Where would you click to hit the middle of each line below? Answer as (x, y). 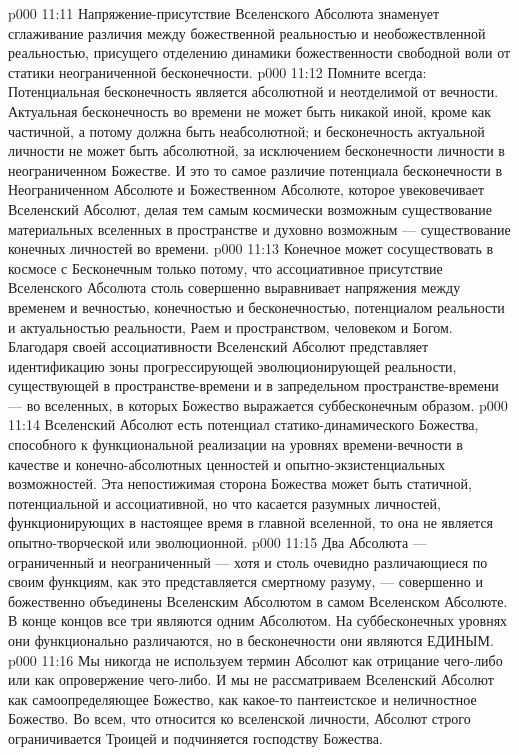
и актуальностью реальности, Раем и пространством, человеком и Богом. (230, 326)
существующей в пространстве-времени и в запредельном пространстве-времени (253, 385)
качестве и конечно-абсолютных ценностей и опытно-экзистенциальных (227, 463)
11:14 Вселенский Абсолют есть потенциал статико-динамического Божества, (243, 424)
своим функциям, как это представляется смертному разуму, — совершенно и (245, 581)
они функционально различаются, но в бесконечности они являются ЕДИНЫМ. (251, 640)
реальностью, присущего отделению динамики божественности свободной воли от (259, 52)
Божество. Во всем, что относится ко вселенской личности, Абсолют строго (239, 718)
